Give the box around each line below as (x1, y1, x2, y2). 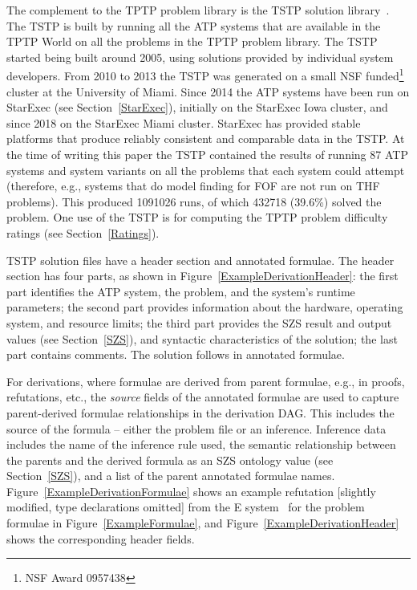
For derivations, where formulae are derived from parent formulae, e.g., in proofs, (6, 372, 405, 389)
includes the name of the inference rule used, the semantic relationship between (6, 436, 396, 453)
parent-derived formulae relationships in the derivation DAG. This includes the (6, 404, 395, 421)
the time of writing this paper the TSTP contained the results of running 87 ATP (6, 146, 408, 162)
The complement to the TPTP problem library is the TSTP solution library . (6, 2, 390, 18)
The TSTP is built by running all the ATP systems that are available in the (6, 17, 381, 34)
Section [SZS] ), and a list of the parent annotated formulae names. (6, 467, 335, 484)
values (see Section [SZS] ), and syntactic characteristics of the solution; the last (6, 330, 398, 347)
